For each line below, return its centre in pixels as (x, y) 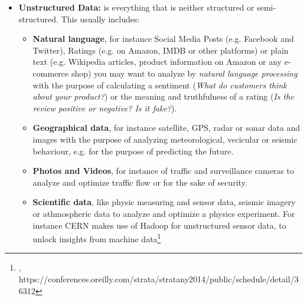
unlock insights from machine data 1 (97, 238)
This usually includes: (100, 19)
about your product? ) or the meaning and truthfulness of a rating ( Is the (163, 96)
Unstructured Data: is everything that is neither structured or (136, 7)
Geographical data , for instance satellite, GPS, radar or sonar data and (166, 128)
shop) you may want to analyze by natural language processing (184, 73)
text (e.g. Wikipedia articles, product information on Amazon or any (157, 62)
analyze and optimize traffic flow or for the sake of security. (140, 182)
